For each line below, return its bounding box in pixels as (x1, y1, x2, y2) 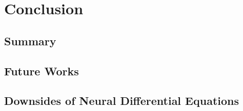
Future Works (4, 63, 79, 78)
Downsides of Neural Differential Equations (4, 93, 239, 108)
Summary (4, 33, 56, 48)
